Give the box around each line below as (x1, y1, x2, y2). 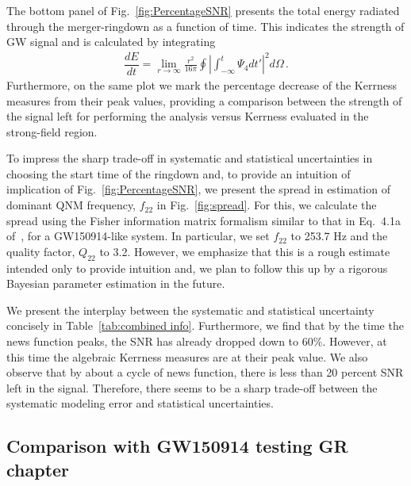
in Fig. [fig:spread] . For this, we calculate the (156, 197, 377, 213)
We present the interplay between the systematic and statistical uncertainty (6, 301, 375, 318)
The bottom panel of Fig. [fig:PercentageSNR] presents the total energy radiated (6, 2, 400, 18)
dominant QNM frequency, (6, 197, 136, 213)
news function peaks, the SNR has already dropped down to (6, 333, 299, 350)
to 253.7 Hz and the (290, 228, 388, 244)
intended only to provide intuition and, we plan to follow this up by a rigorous (6, 259, 388, 276)
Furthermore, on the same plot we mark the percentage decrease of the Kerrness (6, 76, 397, 93)
